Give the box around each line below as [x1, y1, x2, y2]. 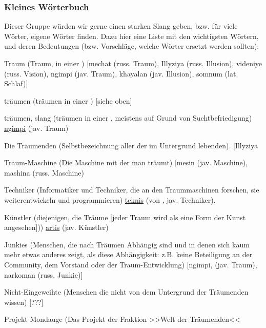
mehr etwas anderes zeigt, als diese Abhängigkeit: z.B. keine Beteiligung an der [4, 249, 253, 260]
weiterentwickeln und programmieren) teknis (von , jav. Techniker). [4, 194, 216, 205]
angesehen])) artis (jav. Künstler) [4, 222, 109, 233]
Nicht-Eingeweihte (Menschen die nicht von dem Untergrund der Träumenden [4, 286, 249, 297]
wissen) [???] [4, 296, 44, 307]
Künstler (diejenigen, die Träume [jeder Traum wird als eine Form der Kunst [4, 211, 246, 222]
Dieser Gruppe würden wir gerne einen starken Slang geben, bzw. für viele [4, 21, 238, 31]
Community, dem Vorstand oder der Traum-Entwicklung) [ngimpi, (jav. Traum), [4, 259, 257, 269]
